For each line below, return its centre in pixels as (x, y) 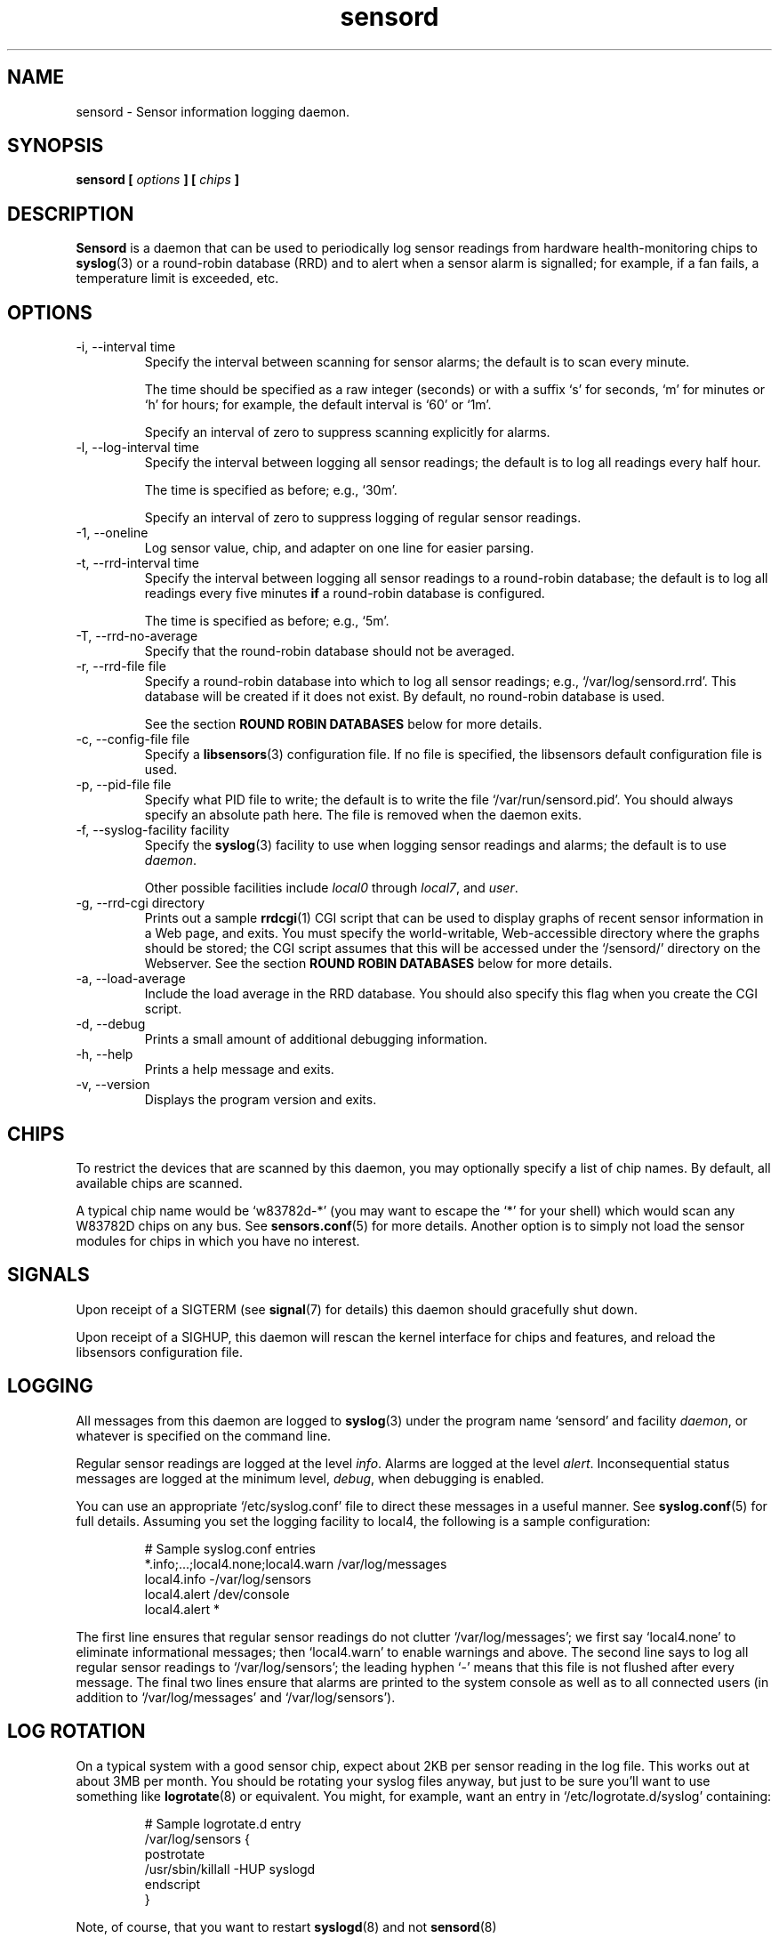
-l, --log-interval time (138, 448)
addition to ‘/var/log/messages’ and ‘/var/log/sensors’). (236, 1697)
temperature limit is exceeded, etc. (177, 279)
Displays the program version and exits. (261, 1100)
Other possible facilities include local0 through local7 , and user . (331, 888)
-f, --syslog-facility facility (153, 830)
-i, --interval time (126, 347)
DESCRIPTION (71, 214)
